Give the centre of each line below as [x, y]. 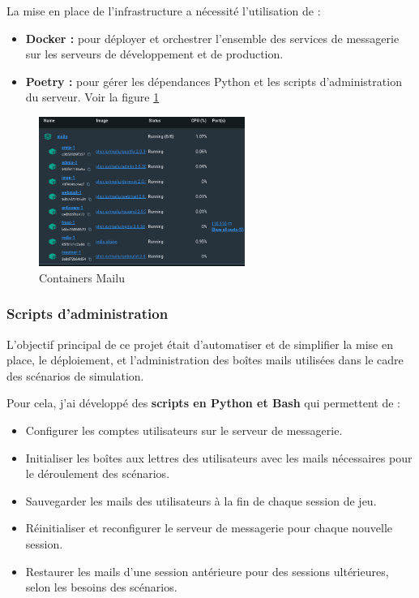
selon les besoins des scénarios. [101, 587]
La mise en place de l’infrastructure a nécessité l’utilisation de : [164, 11]
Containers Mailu [82, 277]
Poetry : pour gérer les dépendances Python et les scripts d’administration [214, 81]
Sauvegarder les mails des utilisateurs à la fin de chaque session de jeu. [201, 500]
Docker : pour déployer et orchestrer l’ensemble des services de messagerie [212, 38]
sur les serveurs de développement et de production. [154, 54]
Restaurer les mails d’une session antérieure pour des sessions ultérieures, [207, 571]
